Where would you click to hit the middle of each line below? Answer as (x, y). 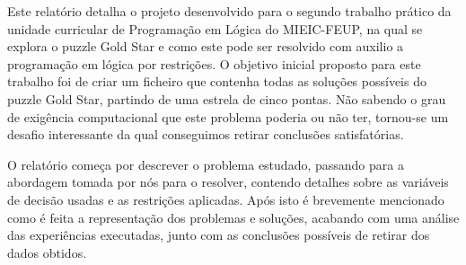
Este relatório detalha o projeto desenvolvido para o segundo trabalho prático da (229, 11)
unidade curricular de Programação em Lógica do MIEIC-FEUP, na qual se (215, 28)
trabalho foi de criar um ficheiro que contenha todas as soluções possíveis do (217, 81)
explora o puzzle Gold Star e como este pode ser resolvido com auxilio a (206, 46)
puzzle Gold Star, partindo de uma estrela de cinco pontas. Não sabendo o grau (227, 98)
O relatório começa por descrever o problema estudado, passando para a (206, 164)
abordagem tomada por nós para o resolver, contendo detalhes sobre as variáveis (228, 182)
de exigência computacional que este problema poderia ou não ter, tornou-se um (228, 116)
